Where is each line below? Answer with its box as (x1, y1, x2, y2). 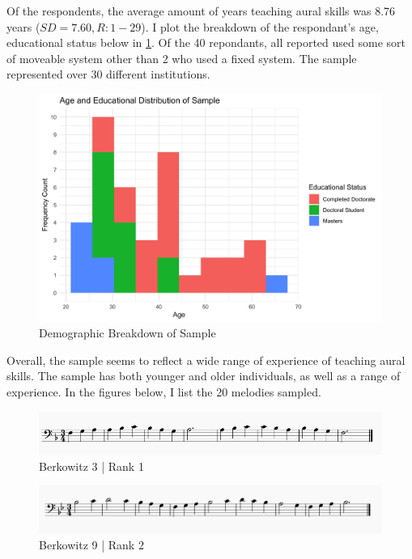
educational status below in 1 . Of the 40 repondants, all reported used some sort (6, 34, 406, 51)
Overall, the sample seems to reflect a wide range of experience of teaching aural (6, 351, 406, 368)
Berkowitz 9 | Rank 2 (39, 536, 144, 553)
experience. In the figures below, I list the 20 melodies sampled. (6, 383, 321, 400)
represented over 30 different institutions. (6, 66, 210, 83)
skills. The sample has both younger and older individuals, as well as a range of (6, 367, 401, 384)
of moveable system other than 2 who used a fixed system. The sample (6, 49, 357, 66)
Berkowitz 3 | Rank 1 (39, 457, 144, 474)
